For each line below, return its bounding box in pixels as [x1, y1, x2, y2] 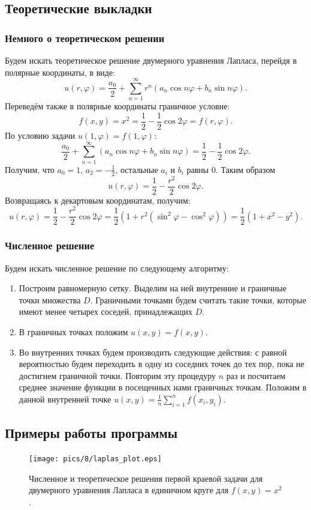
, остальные [115, 163, 158, 175]
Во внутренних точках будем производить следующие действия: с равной [19, 345, 287, 358]
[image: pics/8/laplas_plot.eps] [29, 455, 162, 464]
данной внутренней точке [19, 392, 111, 405]
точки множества [19, 293, 81, 306]
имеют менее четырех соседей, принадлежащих [19, 305, 193, 318]
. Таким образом [215, 163, 276, 175]
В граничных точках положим [19, 325, 128, 338]
